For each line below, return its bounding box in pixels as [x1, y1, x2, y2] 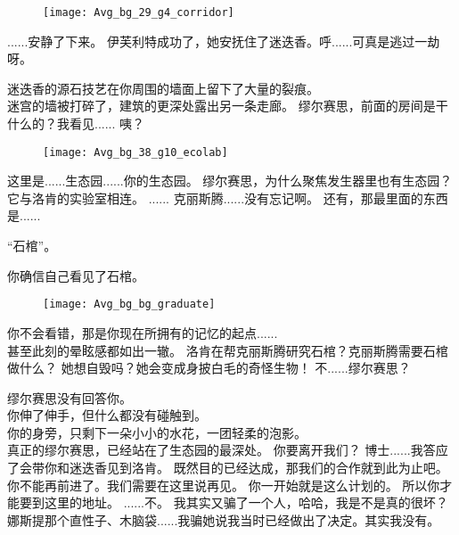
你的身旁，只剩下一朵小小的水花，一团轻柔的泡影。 [7, 423, 307, 441]
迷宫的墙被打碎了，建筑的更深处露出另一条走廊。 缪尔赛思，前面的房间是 [7, 96, 436, 115]
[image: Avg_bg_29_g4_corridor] [43, 6, 234, 19]
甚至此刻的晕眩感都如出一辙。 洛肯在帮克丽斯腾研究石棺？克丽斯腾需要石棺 [7, 341, 448, 359]
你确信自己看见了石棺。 [7, 266, 144, 284]
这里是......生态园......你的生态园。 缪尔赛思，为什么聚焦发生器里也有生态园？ [7, 171, 453, 190]
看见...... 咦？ [69, 114, 145, 133]
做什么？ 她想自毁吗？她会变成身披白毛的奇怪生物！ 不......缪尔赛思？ [7, 358, 411, 377]
